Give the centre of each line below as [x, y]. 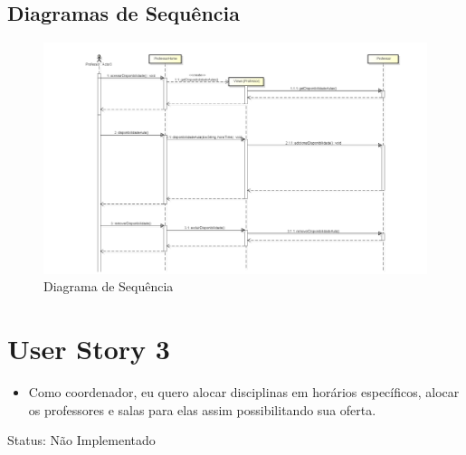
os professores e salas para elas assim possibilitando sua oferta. [202, 409]
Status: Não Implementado [81, 440]
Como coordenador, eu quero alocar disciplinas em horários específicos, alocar [244, 391]
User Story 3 [89, 349]
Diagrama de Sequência [109, 286]
